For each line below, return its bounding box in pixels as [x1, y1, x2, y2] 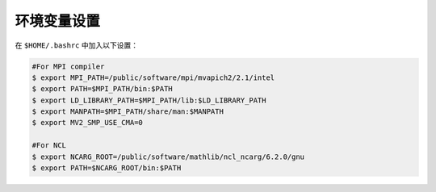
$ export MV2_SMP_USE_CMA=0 [31, 118, 143, 127]
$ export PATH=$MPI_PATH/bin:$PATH [31, 85, 173, 94]
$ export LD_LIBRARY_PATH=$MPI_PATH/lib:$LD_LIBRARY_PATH [31, 95, 266, 105]
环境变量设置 [15, 12, 101, 30]
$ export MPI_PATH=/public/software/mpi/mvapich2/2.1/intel [31, 73, 275, 82]
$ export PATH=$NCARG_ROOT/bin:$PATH [31, 164, 182, 173]
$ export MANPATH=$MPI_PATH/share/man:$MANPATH [31, 107, 224, 116]
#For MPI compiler [31, 61, 105, 71]
